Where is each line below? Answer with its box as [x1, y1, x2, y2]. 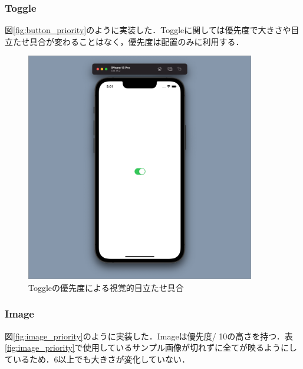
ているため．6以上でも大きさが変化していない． [5, 352, 190, 365]
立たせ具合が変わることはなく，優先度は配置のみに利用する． [5, 35, 244, 47]
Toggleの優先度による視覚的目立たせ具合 [28, 281, 184, 293]
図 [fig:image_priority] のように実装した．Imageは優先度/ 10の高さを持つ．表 [5, 329, 293, 342]
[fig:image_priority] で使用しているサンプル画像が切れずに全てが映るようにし [5, 341, 297, 354]
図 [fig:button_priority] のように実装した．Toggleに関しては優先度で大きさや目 [5, 24, 299, 36]
